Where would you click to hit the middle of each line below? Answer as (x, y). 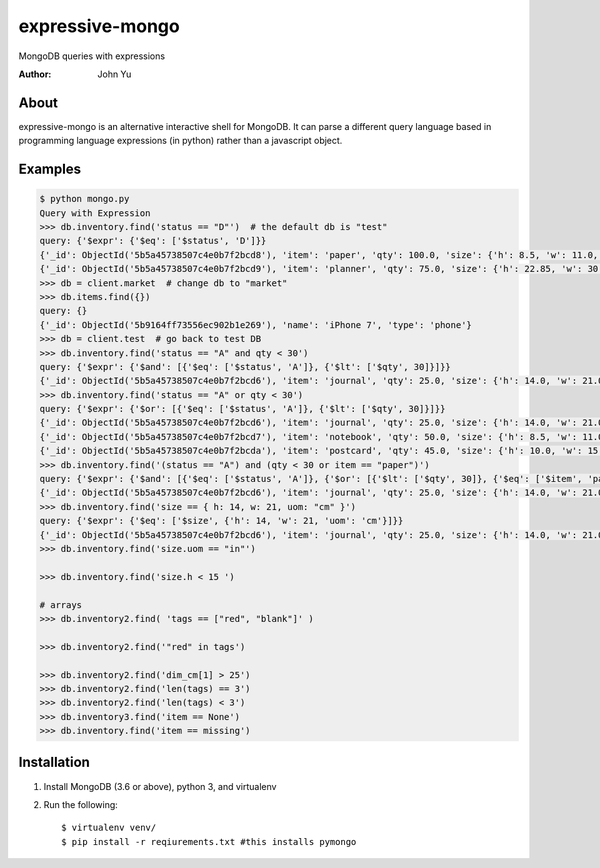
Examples (50, 169)
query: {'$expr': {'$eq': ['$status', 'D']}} (153, 241)
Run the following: (81, 804)
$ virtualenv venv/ (109, 828)
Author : (35, 74)
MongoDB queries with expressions (91, 56)
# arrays (61, 604)
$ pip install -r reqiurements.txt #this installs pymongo (209, 841)
